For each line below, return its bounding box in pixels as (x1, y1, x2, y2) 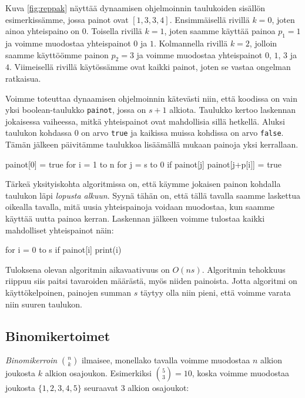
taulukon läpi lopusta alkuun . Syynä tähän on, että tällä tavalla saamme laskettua (5, 189, 301, 201)
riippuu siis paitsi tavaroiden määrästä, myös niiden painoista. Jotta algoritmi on (5, 275, 297, 287)
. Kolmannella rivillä (153, 36, 228, 49)
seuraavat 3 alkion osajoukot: (84, 382, 189, 394)
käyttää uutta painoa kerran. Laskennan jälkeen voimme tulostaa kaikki (5, 212, 265, 225)
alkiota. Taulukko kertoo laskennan (169, 103, 296, 116)
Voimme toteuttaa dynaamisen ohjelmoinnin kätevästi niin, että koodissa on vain (5, 92, 297, 104)
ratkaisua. (5, 72, 41, 84)
